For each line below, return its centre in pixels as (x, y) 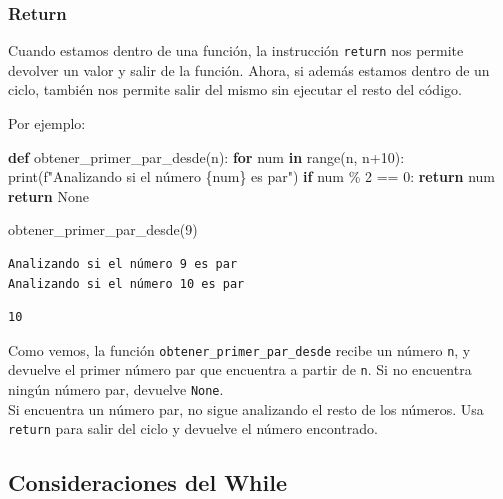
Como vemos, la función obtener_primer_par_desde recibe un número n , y (239, 349)
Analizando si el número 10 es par (126, 283)
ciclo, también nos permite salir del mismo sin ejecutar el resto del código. (235, 89)
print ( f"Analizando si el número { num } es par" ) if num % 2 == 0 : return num (252, 176)
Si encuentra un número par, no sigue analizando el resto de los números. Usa (246, 408)
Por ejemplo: (47, 123)
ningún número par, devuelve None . (116, 389)
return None (48, 195)
